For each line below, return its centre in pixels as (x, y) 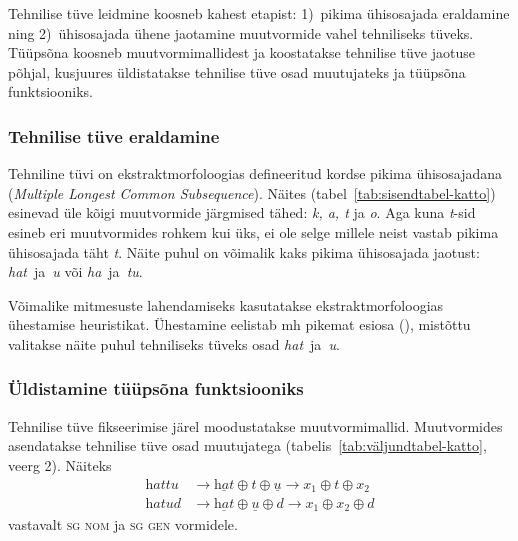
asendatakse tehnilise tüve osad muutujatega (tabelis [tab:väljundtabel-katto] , (247, 445)
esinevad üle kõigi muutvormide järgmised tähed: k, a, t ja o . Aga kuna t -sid (242, 212)
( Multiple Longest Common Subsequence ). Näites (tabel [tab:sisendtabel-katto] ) (252, 192)
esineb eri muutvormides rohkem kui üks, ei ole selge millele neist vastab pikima (253, 231)
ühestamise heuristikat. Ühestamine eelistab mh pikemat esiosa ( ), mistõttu (239, 324)
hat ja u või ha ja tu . (75, 271)
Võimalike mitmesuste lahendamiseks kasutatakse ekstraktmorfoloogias (226, 304)
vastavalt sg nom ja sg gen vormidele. (123, 523)
